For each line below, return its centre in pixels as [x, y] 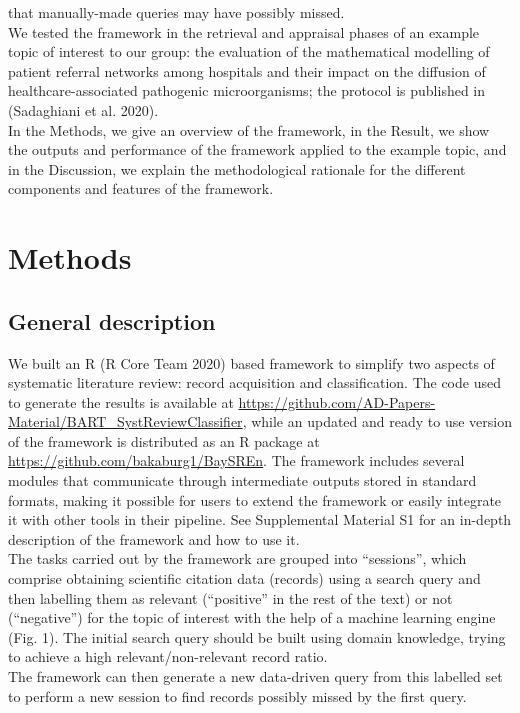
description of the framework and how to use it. [154, 538]
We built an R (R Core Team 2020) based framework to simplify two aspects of [251, 362]
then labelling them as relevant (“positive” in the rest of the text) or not [230, 597]
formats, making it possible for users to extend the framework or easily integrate [255, 499]
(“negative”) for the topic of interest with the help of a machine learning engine [252, 617]
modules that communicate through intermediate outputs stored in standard [242, 480]
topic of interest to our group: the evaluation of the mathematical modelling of [249, 51]
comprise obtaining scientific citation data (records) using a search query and [244, 578]
